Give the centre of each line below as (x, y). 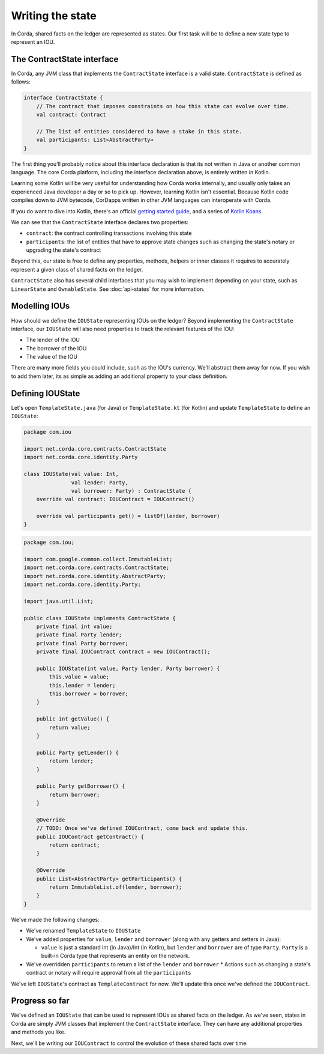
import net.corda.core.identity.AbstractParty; (95, 576)
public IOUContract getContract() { (90, 836)
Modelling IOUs (40, 306)
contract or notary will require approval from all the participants (109, 973)
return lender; (71, 761)
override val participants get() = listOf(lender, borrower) (128, 516)
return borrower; (74, 794)
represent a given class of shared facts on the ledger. (77, 269)
